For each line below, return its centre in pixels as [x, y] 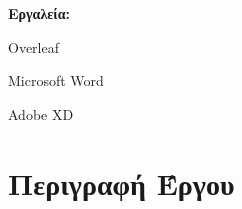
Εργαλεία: [39, 13]
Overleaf [33, 46]
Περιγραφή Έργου [121, 182]
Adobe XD [41, 113]
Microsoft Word [56, 80]
